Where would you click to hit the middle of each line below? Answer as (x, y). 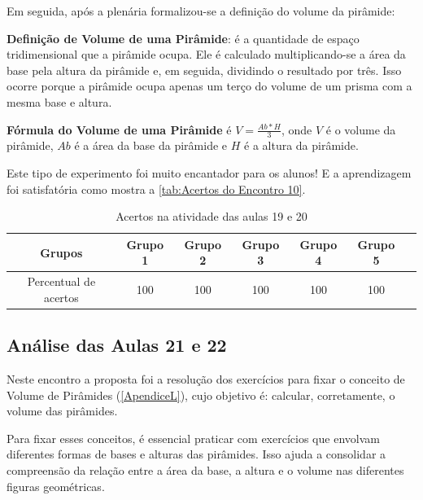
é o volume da (361, 129)
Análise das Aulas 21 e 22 (117, 345)
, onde (297, 129)
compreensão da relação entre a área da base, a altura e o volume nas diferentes (205, 470)
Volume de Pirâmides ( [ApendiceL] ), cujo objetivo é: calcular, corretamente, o (201, 395)
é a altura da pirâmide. (301, 145)
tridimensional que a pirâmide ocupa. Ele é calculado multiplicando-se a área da (206, 54)
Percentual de (61, 281)
